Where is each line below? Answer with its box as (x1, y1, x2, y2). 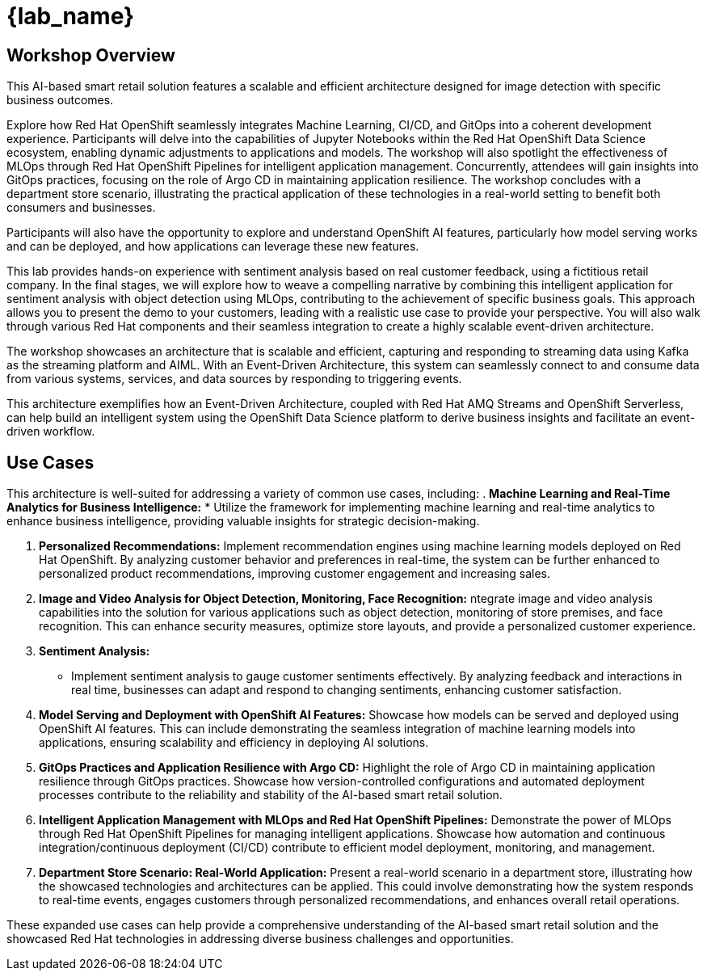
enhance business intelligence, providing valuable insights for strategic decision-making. (6, 514, 480, 529)
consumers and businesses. (6, 200, 156, 215)
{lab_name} (6, 2, 135, 30)
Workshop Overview (6, 44, 175, 65)
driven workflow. (6, 424, 95, 439)
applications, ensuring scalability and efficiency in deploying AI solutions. (39, 735, 429, 750)
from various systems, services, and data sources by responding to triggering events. (6, 372, 462, 386)
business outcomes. (6, 93, 114, 107)
